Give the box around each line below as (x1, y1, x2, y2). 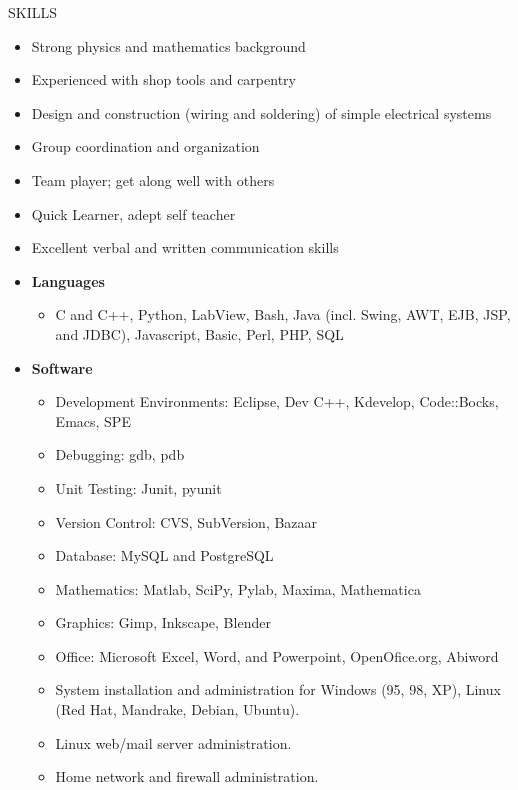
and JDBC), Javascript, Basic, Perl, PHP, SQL (55, 323, 344, 344)
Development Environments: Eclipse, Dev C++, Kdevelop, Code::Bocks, (55, 391, 499, 412)
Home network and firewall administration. (55, 766, 319, 787)
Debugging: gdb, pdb (55, 444, 185, 465)
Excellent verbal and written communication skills (31, 237, 339, 258)
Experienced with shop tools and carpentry (31, 69, 296, 90)
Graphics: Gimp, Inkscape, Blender (55, 612, 271, 633)
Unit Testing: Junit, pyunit (55, 477, 222, 498)
